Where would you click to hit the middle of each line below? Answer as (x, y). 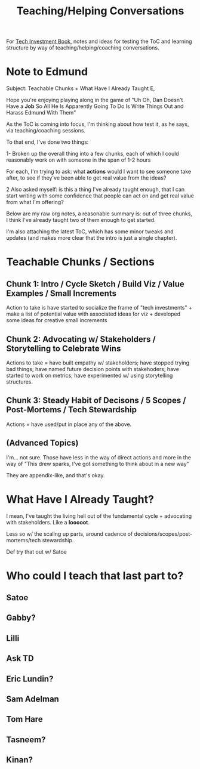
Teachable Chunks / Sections (81, 262)
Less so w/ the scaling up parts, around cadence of (70, 534)
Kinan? (20, 760)
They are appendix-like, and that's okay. (56, 475)
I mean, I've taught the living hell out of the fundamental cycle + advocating (99, 516)
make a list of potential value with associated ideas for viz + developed (93, 314)
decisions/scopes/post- (163, 534)
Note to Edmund (47, 72)
